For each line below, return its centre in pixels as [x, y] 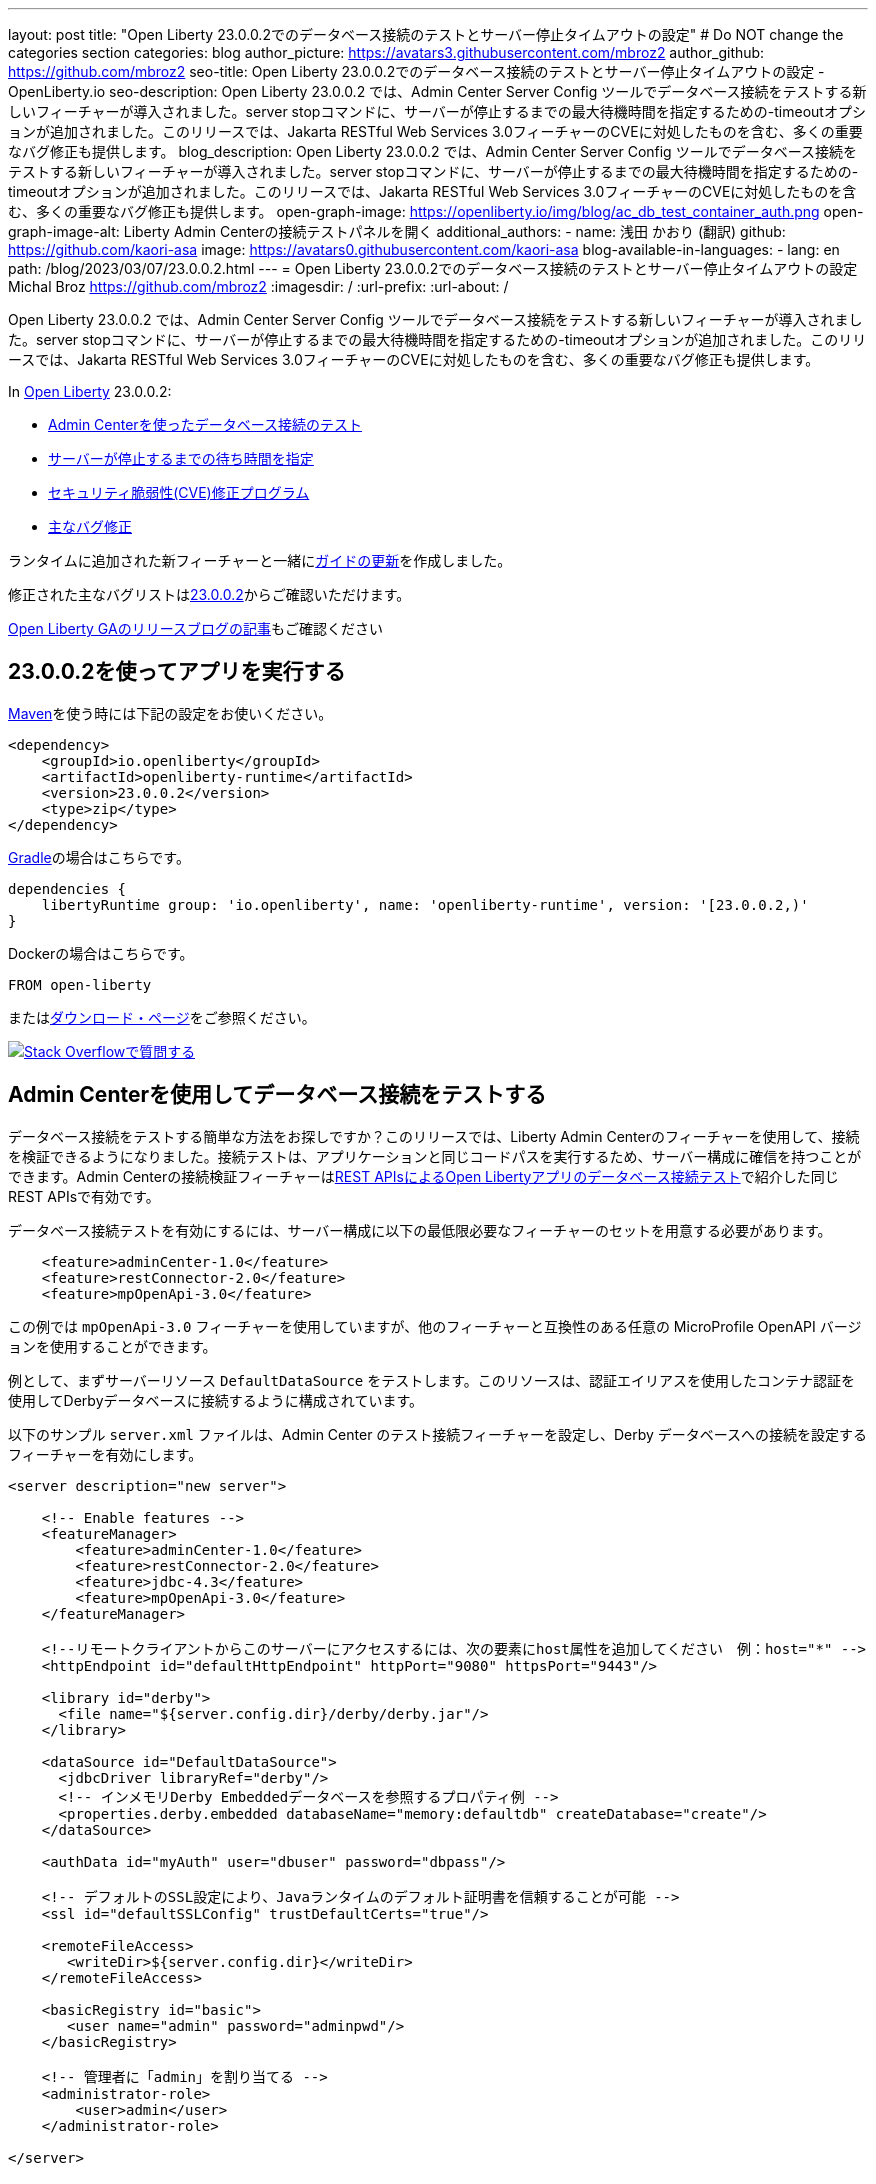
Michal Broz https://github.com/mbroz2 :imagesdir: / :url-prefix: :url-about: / [258, 286]
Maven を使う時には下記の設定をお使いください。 [170, 713]
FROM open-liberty [80, 984]
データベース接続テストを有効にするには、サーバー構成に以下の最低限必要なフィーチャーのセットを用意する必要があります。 [420, 1230]
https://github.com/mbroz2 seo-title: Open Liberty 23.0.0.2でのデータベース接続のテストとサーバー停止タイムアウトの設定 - [416, 71]
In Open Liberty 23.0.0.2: [90, 391]
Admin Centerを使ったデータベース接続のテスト [205, 424]
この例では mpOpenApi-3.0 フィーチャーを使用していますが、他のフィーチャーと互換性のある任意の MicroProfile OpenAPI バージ [435, 1326]
